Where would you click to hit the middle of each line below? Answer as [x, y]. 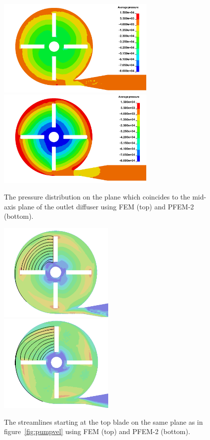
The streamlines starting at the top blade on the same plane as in [104, 421]
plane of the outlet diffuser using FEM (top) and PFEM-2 [106, 206]
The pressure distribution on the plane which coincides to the [97, 197]
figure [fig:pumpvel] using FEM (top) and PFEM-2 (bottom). [97, 431]
